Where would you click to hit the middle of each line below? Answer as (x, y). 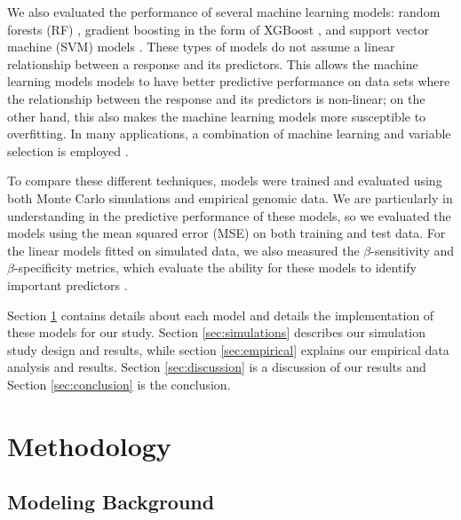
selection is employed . (68, 150)
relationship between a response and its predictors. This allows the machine (213, 63)
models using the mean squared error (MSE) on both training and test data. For (227, 233)
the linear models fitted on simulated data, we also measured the (183, 250)
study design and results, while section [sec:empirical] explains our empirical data (228, 349)
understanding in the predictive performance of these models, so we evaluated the (229, 215)
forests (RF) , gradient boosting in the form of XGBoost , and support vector (218, 29)
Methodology (89, 445)
